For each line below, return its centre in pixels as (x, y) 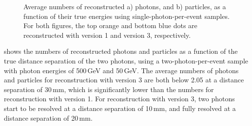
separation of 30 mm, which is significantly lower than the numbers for (109, 89)
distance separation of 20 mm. (48, 118)
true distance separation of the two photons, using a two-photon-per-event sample (126, 60)
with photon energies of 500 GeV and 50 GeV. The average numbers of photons (121, 70)
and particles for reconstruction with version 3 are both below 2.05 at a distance (124, 80)
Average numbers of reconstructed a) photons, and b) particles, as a (125, 6)
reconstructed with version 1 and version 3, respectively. (107, 35)
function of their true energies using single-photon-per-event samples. (126, 16)
